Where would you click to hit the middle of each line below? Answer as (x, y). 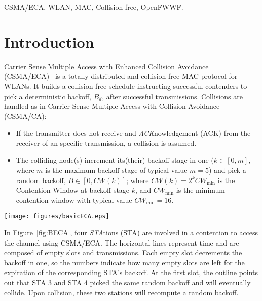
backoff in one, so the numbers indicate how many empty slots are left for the (124, 262)
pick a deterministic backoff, (48, 96)
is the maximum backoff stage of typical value (116, 170)
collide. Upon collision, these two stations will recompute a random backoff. (121, 292)
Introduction (49, 41)
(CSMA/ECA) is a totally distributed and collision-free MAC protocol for (121, 76)
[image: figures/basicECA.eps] (57, 216)
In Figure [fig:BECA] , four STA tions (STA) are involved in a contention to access (131, 233)
